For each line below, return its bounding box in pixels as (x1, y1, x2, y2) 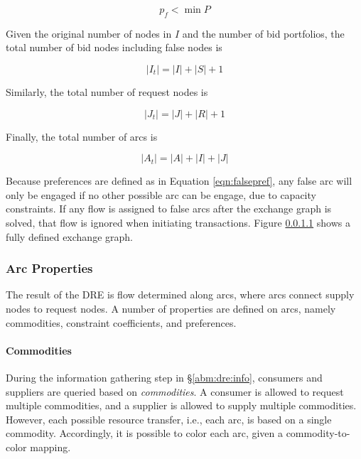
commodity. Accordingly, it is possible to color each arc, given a (6, 426, 283, 441)
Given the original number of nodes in (6, 26, 172, 40)
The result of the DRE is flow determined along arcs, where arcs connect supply (6, 287, 355, 302)
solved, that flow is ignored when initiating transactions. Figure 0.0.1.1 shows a (6, 215, 350, 229)
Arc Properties (6, 259, 93, 277)
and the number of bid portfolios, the (182, 26, 345, 40)
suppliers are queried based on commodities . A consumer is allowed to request (6, 384, 344, 399)
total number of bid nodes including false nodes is (6, 40, 222, 55)
